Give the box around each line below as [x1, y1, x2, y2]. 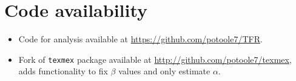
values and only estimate [118, 65, 210, 77]
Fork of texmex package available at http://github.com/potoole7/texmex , [18, 53, 292, 65]
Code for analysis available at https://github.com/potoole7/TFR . [18, 33, 263, 45]
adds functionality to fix [18, 65, 108, 77]
